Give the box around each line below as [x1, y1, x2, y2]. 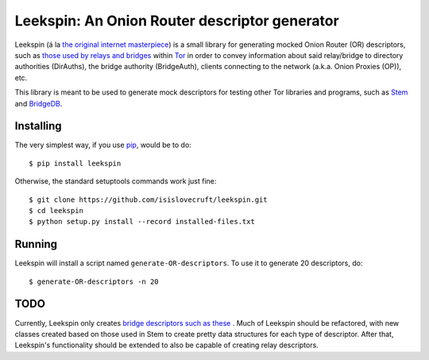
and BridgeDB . [14, 99, 63, 108]
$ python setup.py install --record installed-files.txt [29, 217, 256, 226]
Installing [14, 119, 63, 133]
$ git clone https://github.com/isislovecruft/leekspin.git [29, 195, 268, 204]
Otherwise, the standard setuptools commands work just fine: [14, 176, 217, 186]
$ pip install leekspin [29, 159, 122, 168]
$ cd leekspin [29, 206, 83, 215]
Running [14, 238, 58, 251]
